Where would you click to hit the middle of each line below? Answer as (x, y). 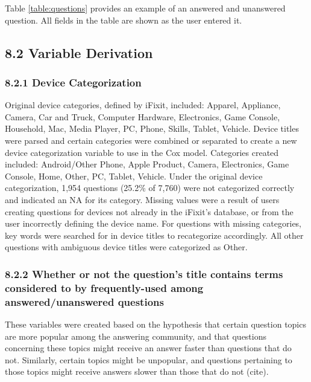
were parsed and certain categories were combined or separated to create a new (151, 140)
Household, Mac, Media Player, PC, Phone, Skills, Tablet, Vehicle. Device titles (152, 128)
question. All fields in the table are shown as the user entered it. (124, 20)
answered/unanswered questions (84, 301)
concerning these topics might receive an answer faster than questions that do (148, 348)
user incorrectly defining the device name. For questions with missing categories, (153, 223)
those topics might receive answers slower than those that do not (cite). (137, 371)
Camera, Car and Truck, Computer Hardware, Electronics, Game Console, (143, 116)
